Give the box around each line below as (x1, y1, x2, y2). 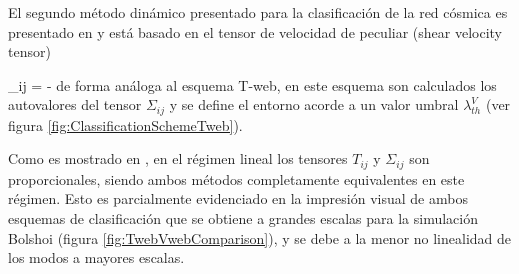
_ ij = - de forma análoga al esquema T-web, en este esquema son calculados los (8, 74, 497, 95)
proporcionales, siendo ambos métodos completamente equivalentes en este (8, 168, 465, 189)
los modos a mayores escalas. (8, 247, 185, 268)
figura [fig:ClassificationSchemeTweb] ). (8, 114, 243, 135)
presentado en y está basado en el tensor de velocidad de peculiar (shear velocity (8, 21, 503, 42)
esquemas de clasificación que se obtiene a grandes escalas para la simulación (8, 208, 479, 229)
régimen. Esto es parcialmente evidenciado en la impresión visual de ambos (8, 188, 468, 209)
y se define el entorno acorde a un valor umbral (169, 94, 459, 115)
